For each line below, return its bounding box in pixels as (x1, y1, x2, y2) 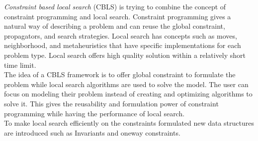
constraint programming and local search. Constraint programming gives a (4, 11, 231, 21)
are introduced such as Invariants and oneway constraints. (4, 127, 180, 138)
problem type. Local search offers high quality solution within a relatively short (4, 49, 246, 60)
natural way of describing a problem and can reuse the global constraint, (4, 21, 225, 31)
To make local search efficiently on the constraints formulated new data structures (4, 118, 254, 128)
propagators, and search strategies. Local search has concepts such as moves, (4, 30, 237, 41)
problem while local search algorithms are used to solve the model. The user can (4, 79, 249, 89)
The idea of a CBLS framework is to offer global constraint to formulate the (4, 69, 236, 80)
